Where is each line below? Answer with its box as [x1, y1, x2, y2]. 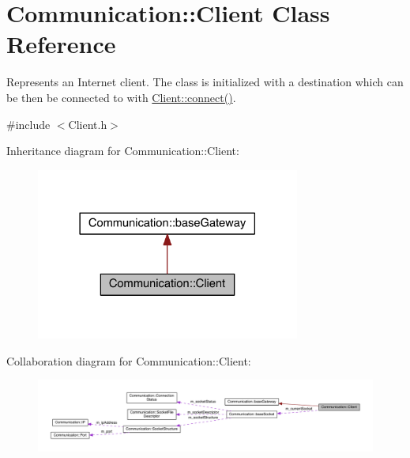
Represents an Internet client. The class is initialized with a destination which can [6, 74, 404, 90]
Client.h [68, 115, 107, 132]
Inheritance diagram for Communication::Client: [6, 142, 239, 159]
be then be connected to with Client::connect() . [6, 89, 236, 105]
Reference [6, 28, 116, 60]
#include [6, 115, 51, 132]
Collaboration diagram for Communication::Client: [6, 352, 251, 369]
